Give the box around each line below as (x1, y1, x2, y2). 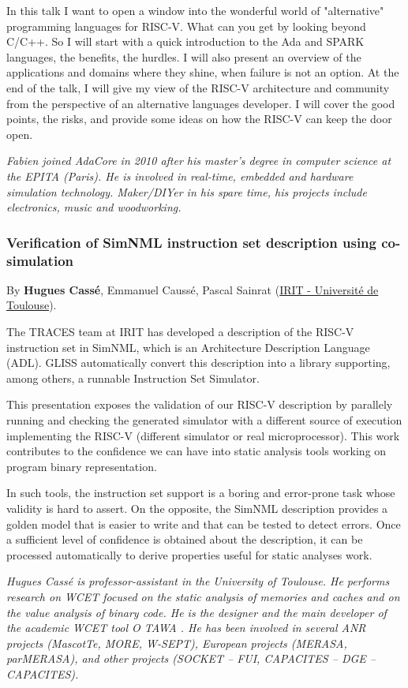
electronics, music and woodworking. (6, 199, 182, 215)
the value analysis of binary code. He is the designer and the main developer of (6, 604, 387, 620)
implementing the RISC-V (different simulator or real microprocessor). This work (6, 427, 400, 443)
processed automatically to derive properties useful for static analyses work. (6, 546, 372, 563)
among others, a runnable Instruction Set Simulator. (6, 369, 260, 386)
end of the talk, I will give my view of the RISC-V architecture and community (6, 79, 390, 95)
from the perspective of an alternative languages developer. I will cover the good (6, 95, 395, 111)
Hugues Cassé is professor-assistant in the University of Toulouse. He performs (6, 573, 390, 589)
